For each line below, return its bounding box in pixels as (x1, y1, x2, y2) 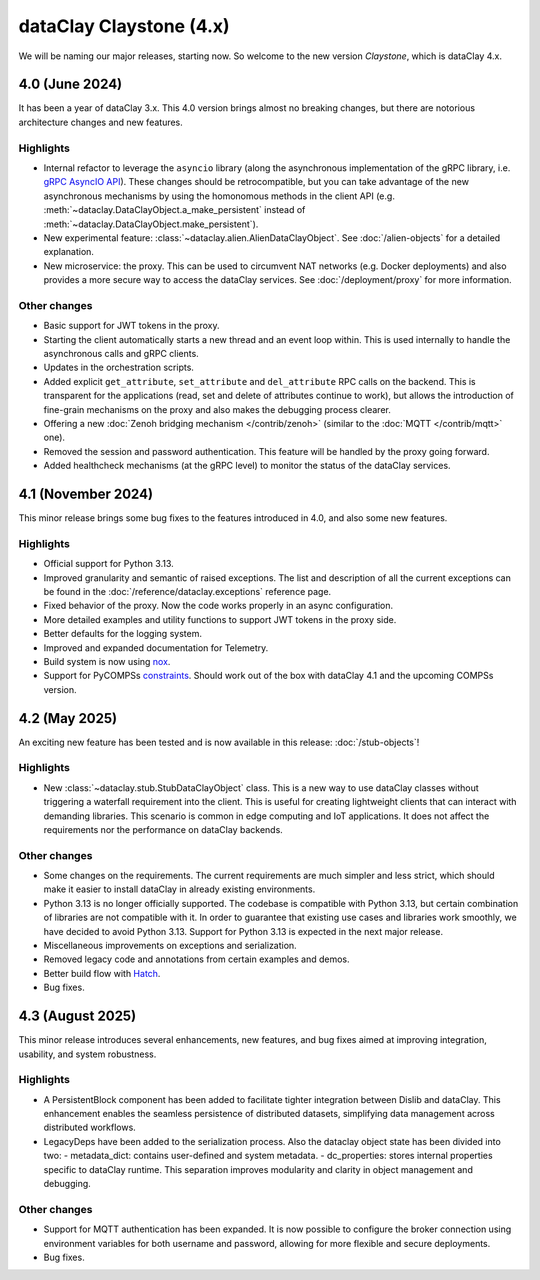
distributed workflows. (43, 1121, 137, 1134)
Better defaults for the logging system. (43, 628, 202, 640)
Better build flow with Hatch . (43, 967, 161, 979)
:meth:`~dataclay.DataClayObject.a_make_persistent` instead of (43, 204, 306, 216)
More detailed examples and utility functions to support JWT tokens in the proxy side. (43, 613, 397, 625)
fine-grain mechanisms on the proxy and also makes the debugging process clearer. (43, 403, 392, 415)
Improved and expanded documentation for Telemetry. (43, 641, 269, 654)
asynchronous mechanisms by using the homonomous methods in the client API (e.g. (43, 190, 395, 202)
